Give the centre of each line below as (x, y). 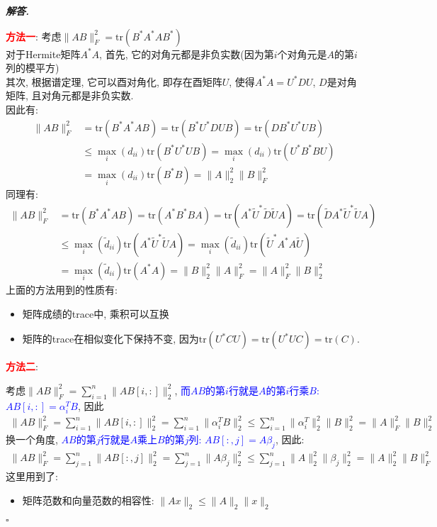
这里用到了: (32, 476)
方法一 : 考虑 (34, 36)
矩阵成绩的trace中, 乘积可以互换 (96, 313)
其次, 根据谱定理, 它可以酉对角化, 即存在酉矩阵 (114, 81)
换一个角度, (32, 439)
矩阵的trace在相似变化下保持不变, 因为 (110, 339)
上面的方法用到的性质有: (62, 289)
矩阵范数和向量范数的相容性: (88, 500)
